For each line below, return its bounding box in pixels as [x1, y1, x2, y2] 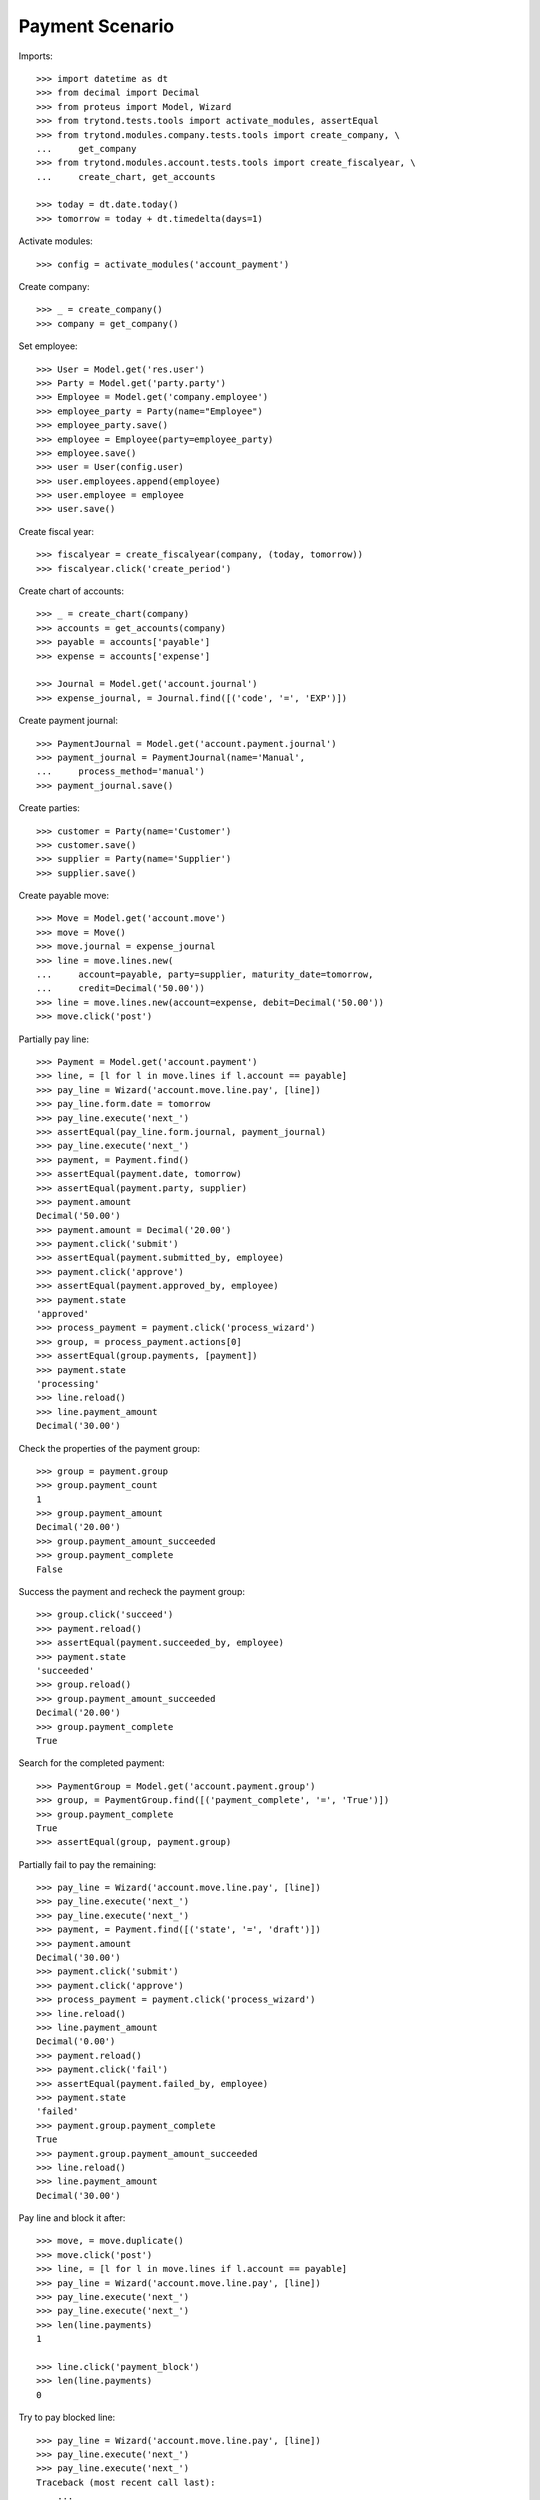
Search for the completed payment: [18, 1757, 165, 1769]
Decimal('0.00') [36, 2036, 116, 2047]
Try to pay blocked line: [18, 2411, 116, 2424]
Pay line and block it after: [18, 2212, 126, 2224]
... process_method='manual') [36, 766, 205, 777]
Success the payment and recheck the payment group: [18, 1586, 245, 1598]
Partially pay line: [18, 1033, 90, 1045]
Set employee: [18, 340, 79, 352]
